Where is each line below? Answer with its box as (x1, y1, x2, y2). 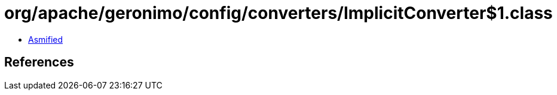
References (4, 55, 74, 70)
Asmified (28, 34, 63, 45)
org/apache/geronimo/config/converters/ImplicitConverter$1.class (4, 3, 553, 23)
